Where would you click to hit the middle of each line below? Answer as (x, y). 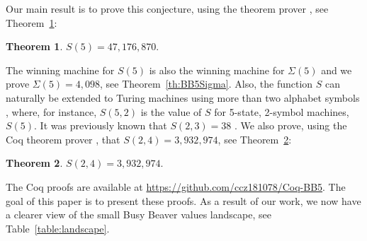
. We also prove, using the (291, 125)
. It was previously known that (101, 125)
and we (337, 70)
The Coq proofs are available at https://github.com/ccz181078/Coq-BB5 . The (176, 186)
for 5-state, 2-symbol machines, (282, 111)
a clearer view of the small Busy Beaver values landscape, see (139, 214)
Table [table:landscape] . (58, 228)
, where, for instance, (51, 111)
